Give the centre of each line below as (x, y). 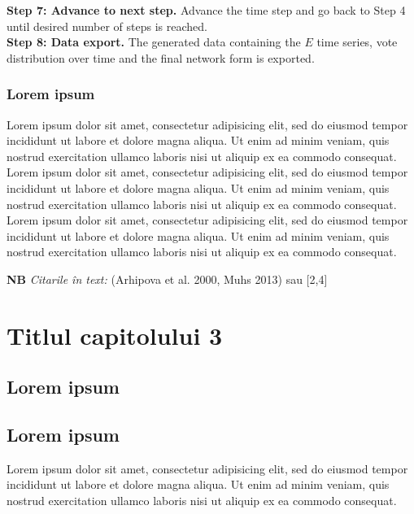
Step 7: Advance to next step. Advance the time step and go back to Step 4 (206, 10)
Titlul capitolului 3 (115, 335)
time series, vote (357, 42)
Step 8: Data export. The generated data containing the (154, 42)
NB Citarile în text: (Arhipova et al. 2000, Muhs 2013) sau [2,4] (167, 279)
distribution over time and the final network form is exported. (161, 57)
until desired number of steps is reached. (107, 26)
